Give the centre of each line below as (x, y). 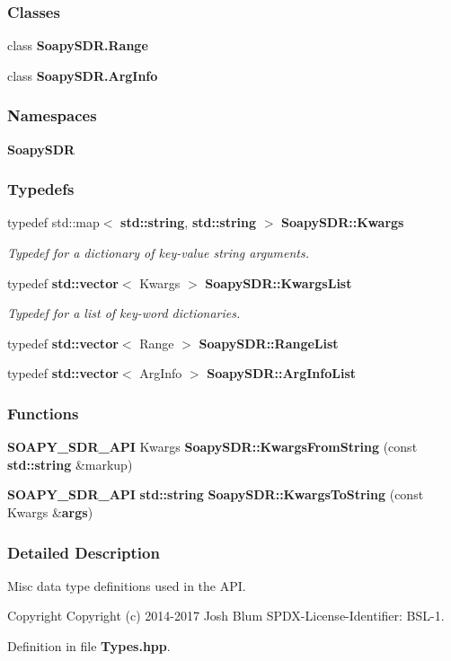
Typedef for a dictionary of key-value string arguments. (159, 253)
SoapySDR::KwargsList (279, 282)
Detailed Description (84, 552)
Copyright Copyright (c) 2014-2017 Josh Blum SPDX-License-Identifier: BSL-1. (226, 616)
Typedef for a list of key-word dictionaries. (124, 313)
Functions (43, 413)
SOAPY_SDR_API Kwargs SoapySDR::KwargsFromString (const (212, 447)
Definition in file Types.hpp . (89, 646)
